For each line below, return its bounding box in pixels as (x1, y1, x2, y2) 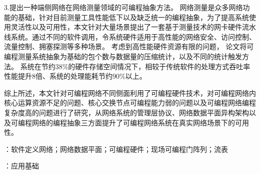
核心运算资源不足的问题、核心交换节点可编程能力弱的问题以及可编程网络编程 (4, 97, 256, 108)
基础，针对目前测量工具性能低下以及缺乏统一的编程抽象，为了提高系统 (17, 12, 249, 22)
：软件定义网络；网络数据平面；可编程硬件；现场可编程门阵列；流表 (4, 143, 228, 154)
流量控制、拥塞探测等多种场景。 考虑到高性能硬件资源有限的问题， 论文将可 (4, 41, 254, 52)
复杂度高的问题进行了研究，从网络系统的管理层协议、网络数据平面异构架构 (4, 107, 249, 117)
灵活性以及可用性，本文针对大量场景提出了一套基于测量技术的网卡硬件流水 (10, 22, 256, 32)
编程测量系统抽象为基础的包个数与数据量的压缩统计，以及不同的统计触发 (4, 51, 242, 61)
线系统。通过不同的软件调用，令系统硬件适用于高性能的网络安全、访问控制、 (4, 31, 256, 42)
